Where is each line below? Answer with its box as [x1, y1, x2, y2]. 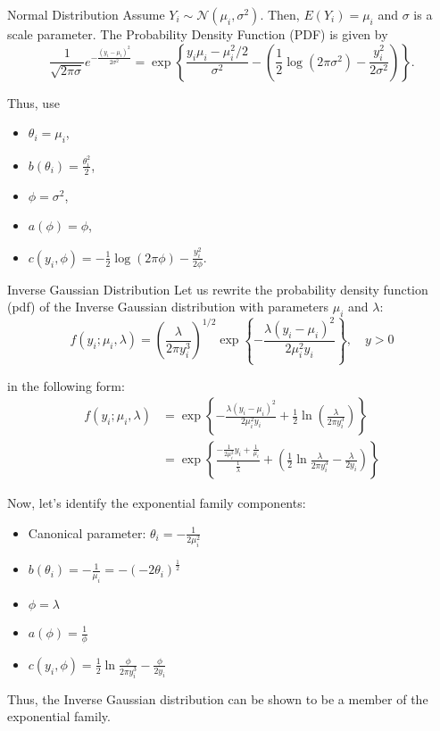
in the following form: [7, 376, 125, 395]
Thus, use [7, 93, 60, 112]
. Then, [260, 5, 300, 23]
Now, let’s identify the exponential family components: [7, 494, 306, 512]
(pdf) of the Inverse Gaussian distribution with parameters [7, 297, 329, 316]
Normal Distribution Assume [7, 5, 165, 23]
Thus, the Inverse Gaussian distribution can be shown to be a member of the [7, 689, 428, 708]
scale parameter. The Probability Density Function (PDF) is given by [7, 25, 388, 43]
